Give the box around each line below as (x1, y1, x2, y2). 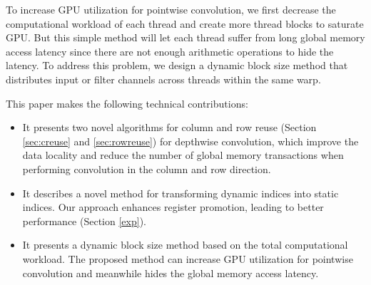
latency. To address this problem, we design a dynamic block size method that (6, 58, 348, 73)
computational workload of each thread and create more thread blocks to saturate (6, 16, 364, 31)
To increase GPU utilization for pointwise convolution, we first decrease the (6, 2, 336, 16)
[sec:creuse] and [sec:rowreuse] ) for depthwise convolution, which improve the (22, 133, 359, 148)
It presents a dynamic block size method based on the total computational (22, 237, 348, 252)
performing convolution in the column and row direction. (22, 161, 271, 176)
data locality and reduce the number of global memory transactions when (22, 147, 344, 162)
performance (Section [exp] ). (22, 213, 146, 228)
